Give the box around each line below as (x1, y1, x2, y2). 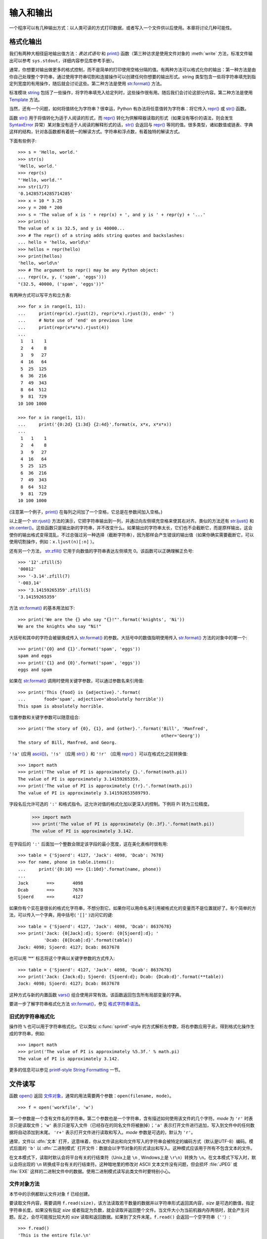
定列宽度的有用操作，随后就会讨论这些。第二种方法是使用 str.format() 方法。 (9, 81, 165, 87)
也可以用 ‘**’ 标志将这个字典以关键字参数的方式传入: (9, 956, 115, 961)
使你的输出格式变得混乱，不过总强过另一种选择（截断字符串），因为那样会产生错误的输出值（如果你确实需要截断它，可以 (9, 532, 254, 538)
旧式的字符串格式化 (9, 1013, 55, 1020)
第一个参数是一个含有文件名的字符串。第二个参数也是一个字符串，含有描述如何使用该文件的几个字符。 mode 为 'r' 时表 (9, 1115, 253, 1121)
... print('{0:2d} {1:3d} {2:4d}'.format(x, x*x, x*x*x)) (18, 421, 172, 427)
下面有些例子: (9, 138, 37, 144)
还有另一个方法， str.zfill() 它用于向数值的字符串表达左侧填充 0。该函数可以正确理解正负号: (9, 548, 194, 554)
